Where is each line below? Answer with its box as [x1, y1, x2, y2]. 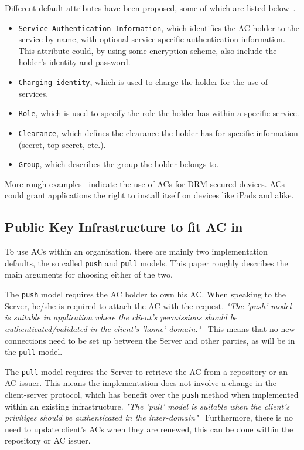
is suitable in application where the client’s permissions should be [5, 311, 237, 323]
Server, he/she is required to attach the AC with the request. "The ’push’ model [5, 299, 292, 312]
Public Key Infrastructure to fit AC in [5, 218, 243, 236]
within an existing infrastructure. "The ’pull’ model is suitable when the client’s [5, 400, 290, 412]
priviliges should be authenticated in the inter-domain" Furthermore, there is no [5, 411, 293, 424]
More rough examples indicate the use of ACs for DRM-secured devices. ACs [5, 177, 285, 190]
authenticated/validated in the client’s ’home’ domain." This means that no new [5, 322, 295, 334]
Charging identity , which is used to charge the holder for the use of [18, 76, 268, 88]
